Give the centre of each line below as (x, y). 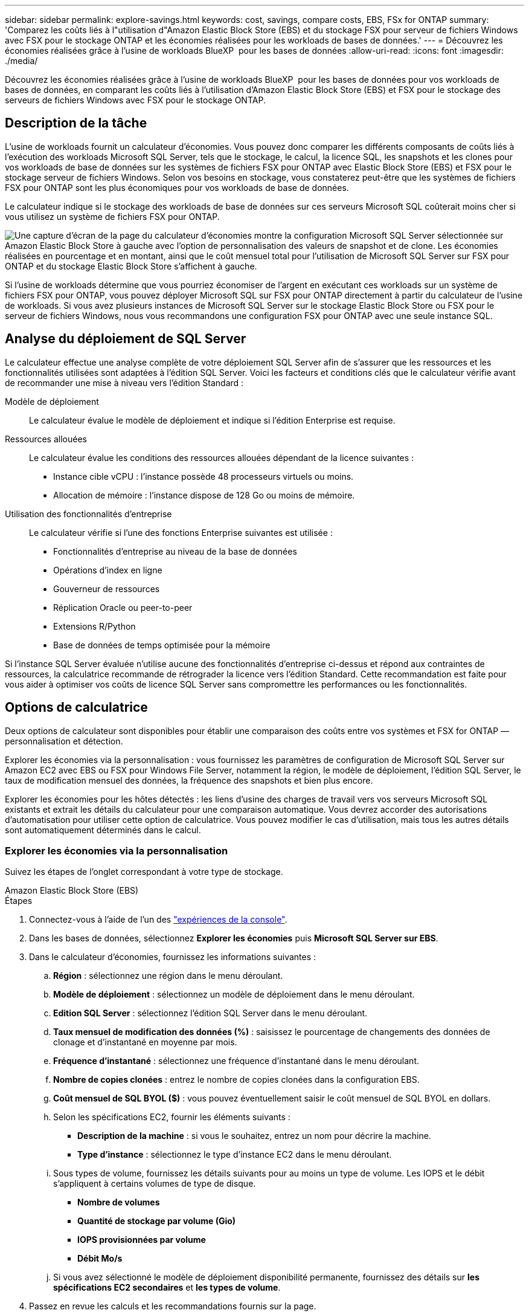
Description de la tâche (76, 123)
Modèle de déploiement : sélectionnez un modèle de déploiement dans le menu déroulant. (234, 995)
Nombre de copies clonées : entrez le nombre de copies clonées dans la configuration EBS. (236, 1080)
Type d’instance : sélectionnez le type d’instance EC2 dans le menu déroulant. (235, 1155)
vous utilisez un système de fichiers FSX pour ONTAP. (112, 216)
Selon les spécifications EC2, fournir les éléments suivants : (172, 1117)
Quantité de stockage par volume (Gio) (157, 1221)
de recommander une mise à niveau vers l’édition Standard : (124, 382)
